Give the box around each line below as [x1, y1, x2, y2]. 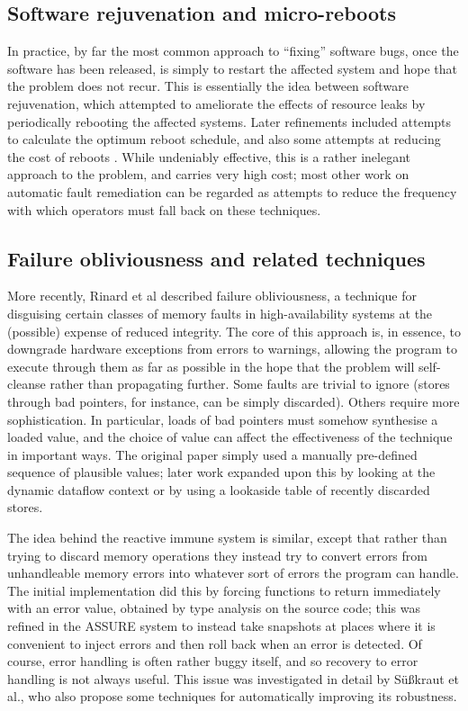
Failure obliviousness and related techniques [7, 244, 426, 272]
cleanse [7, 374, 46, 393]
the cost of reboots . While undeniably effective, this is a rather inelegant [7, 147, 411, 166]
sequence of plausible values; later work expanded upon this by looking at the [7, 463, 436, 481]
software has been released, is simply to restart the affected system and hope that [7, 58, 458, 77]
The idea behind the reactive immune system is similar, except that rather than [7, 528, 447, 547]
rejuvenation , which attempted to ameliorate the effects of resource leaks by [7, 94, 426, 112]
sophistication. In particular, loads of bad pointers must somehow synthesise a [7, 409, 438, 428]
